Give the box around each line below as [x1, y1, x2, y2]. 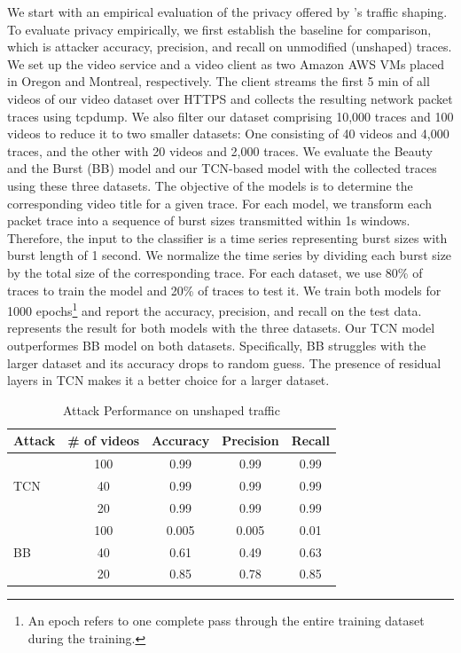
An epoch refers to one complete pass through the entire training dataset [27, 611, 425, 630]
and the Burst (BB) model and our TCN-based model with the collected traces [7, 159, 437, 177]
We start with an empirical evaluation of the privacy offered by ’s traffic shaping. [7, 3, 448, 20]
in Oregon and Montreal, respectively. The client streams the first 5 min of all [7, 72, 430, 90]
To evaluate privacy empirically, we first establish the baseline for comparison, [7, 20, 432, 38]
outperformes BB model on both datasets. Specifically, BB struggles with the [7, 335, 426, 354]
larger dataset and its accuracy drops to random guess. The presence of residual [7, 353, 441, 372]
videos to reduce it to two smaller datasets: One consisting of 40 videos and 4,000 [7, 124, 449, 143]
